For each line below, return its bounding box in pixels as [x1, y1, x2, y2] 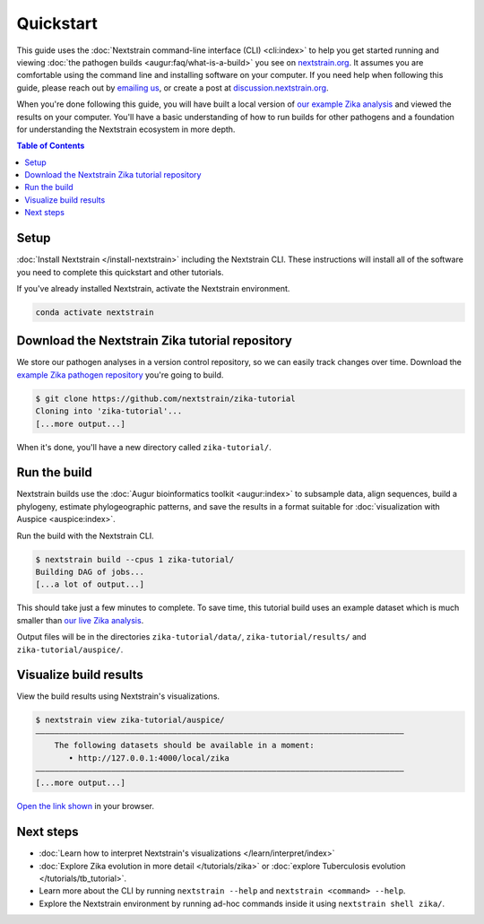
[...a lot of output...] [35, 580, 145, 589]
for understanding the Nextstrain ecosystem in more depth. [16, 124, 236, 135]
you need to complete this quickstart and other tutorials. [16, 266, 224, 277]
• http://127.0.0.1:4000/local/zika [68, 753, 230, 763]
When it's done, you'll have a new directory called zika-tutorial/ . [16, 441, 272, 452]
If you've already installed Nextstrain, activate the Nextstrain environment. [16, 283, 290, 293]
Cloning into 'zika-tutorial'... [35, 406, 183, 416]
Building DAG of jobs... [35, 567, 145, 577]
